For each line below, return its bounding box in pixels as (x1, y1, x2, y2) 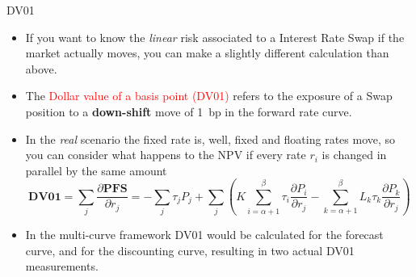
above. (25, 60, 57, 77)
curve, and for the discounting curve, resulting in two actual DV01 (25, 241, 355, 258)
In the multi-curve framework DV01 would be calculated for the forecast (25, 226, 384, 243)
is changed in (321, 146, 387, 163)
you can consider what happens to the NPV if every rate (25, 146, 306, 163)
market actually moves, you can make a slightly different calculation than (25, 44, 389, 61)
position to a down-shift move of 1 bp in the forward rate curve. (25, 103, 352, 120)
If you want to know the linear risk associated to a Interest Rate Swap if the (25, 28, 405, 45)
